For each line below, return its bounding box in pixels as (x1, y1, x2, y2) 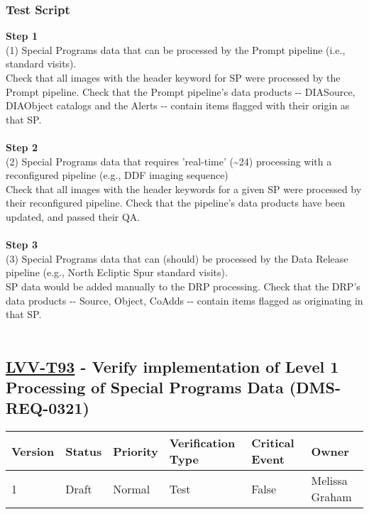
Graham (311, 488, 352, 505)
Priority (113, 442, 158, 459)
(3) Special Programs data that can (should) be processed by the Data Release (6, 251, 348, 266)
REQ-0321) (6, 397, 89, 419)
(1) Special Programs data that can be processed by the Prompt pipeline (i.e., (6, 42, 346, 57)
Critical (251, 434, 294, 452)
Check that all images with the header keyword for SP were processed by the (6, 70, 341, 84)
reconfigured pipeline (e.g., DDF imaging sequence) (6, 168, 228, 182)
